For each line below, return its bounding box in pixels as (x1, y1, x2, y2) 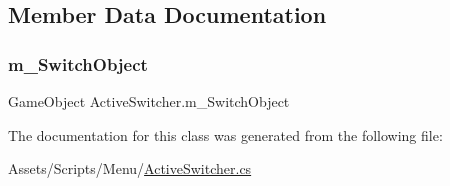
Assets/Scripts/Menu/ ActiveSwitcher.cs (8, 158, 252, 179)
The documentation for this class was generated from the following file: (8, 124, 443, 145)
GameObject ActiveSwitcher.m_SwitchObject (8, 91, 290, 111)
